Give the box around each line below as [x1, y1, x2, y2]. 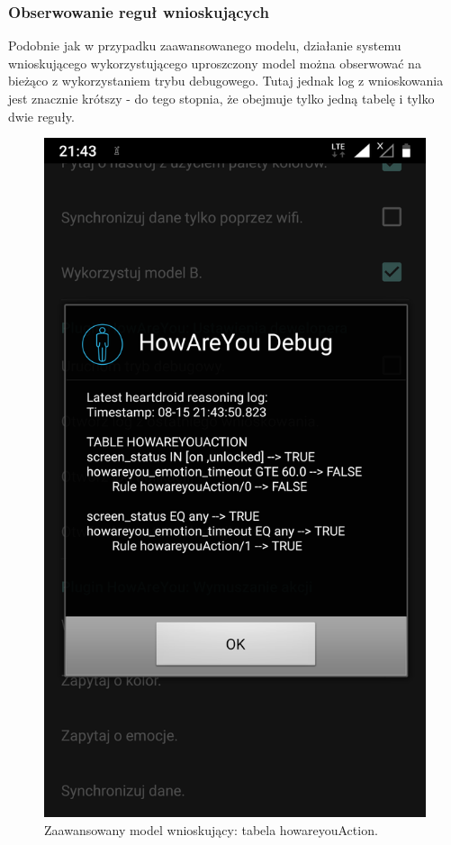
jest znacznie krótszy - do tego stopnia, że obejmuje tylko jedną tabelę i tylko [8, 89, 435, 107]
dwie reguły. [8, 106, 75, 125]
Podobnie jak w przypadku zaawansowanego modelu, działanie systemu [8, 36, 401, 55]
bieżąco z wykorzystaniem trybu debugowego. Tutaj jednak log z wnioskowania [8, 71, 444, 90]
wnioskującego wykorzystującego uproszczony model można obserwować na [8, 53, 421, 72]
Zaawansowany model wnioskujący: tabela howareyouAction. [44, 820, 378, 839]
